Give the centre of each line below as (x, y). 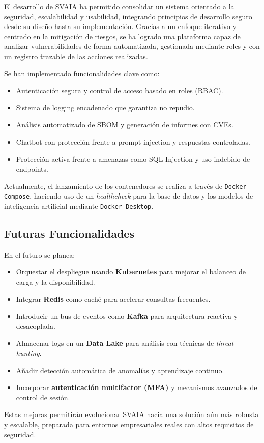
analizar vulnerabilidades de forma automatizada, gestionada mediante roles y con (132, 46)
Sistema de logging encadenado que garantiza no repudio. (105, 107)
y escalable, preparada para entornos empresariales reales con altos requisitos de (129, 424)
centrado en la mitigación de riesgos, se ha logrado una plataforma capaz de (122, 36)
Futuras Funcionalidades (69, 233)
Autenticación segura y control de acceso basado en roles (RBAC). (120, 90)
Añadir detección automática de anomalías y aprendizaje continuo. (120, 370)
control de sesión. (43, 397)
